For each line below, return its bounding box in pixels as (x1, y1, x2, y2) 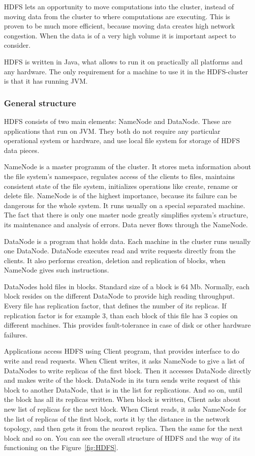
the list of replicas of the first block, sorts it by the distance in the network (4, 413, 230, 424)
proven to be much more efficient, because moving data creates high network (4, 21, 235, 31)
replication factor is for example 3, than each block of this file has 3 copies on (4, 310, 238, 320)
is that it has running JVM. (4, 76, 88, 86)
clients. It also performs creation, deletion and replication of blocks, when (4, 255, 226, 265)
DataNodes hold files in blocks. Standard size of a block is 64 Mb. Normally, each (4, 281, 250, 291)
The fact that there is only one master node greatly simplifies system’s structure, (4, 210, 248, 220)
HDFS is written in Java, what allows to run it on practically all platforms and (4, 56, 243, 66)
